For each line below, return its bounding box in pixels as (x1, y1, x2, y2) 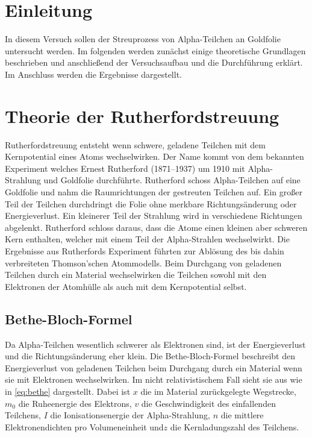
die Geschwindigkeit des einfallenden (141, 397, 276, 409)
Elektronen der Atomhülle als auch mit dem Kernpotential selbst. (5, 280, 247, 292)
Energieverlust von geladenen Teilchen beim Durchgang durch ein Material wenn (5, 361, 302, 374)
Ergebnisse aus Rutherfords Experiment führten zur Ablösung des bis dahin (5, 244, 284, 257)
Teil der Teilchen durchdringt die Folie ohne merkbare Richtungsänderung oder (5, 197, 297, 210)
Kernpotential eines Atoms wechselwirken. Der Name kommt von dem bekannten (5, 150, 304, 163)
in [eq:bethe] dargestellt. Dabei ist (5, 385, 131, 397)
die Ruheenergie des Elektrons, (18, 397, 132, 409)
